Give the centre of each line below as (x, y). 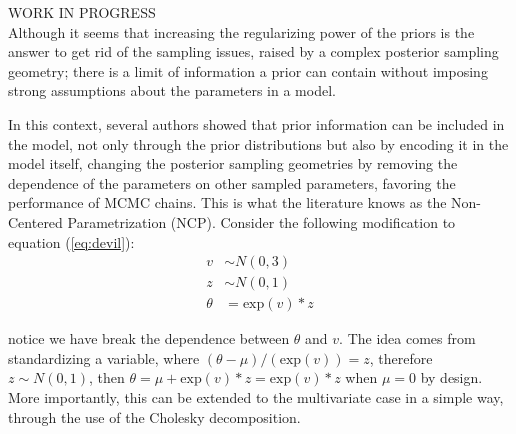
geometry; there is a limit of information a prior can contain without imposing (248, 70)
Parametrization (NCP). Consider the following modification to (261, 221)
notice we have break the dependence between (149, 338)
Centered (35, 221)
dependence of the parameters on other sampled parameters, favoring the (232, 182)
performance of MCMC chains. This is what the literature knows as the (227, 202)
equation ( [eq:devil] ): (71, 241)
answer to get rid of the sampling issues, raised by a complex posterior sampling (253, 51)
